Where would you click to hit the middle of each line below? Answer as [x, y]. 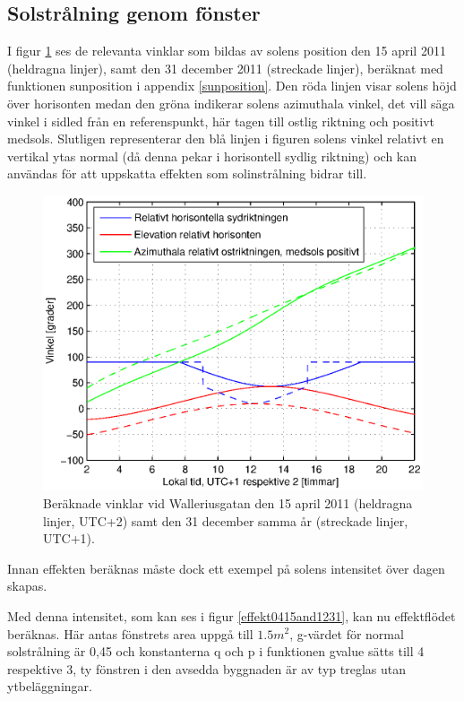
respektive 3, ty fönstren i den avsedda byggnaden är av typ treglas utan [206, 668]
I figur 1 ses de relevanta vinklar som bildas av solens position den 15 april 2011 [227, 51]
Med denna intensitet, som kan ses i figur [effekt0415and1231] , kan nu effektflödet [232, 615]
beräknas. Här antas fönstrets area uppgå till [130, 633]
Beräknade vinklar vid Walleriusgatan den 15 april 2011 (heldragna [228, 502]
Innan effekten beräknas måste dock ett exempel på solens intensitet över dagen [226, 568]
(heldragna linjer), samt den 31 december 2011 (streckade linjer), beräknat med [225, 68]
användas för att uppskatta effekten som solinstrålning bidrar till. [187, 173]
